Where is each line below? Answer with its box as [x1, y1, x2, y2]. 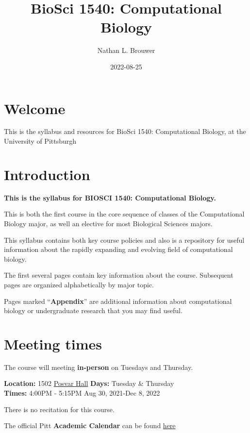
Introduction [4, 164, 90, 184]
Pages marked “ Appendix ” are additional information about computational [4, 296, 232, 306]
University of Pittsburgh [4, 136, 77, 146]
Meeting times [4, 333, 102, 353]
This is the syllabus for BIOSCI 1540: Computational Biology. [4, 192, 216, 202]
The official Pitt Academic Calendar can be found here [4, 420, 176, 431]
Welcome [4, 98, 66, 118]
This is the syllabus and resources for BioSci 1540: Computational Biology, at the [4, 126, 246, 136]
